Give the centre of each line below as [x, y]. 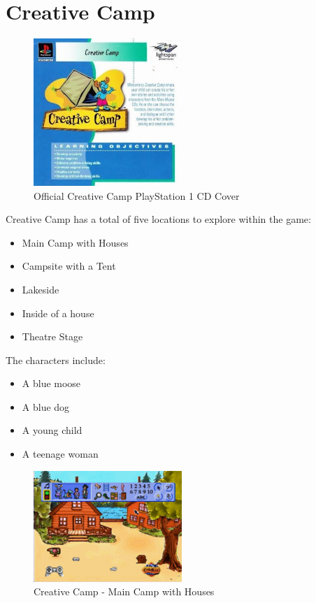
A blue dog [46, 406]
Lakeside [41, 289]
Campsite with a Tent [69, 266]
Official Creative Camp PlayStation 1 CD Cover [137, 195]
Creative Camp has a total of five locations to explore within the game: [158, 219]
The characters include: [56, 359]
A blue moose [51, 383]
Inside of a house [58, 313]
